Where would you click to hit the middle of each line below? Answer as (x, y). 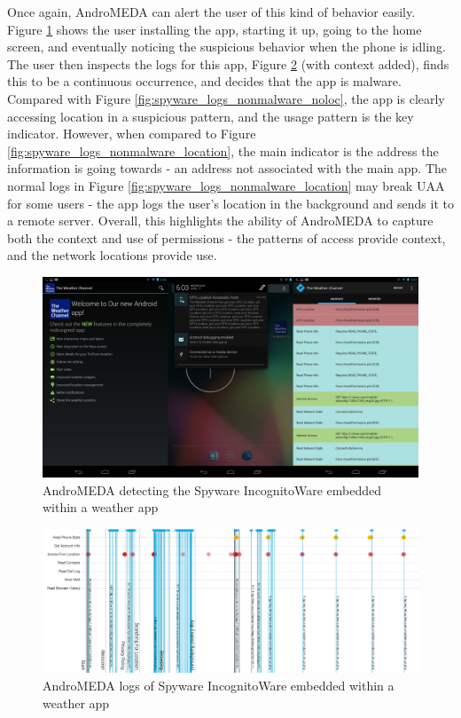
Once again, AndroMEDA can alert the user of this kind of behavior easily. (211, 12)
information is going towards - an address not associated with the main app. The (227, 168)
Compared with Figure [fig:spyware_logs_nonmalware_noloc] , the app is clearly (226, 98)
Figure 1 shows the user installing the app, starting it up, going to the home (215, 29)
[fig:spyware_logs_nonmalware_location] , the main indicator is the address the (223, 150)
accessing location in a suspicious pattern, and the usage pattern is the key (211, 116)
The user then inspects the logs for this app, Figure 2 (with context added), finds (228, 63)
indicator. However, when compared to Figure (132, 134)
